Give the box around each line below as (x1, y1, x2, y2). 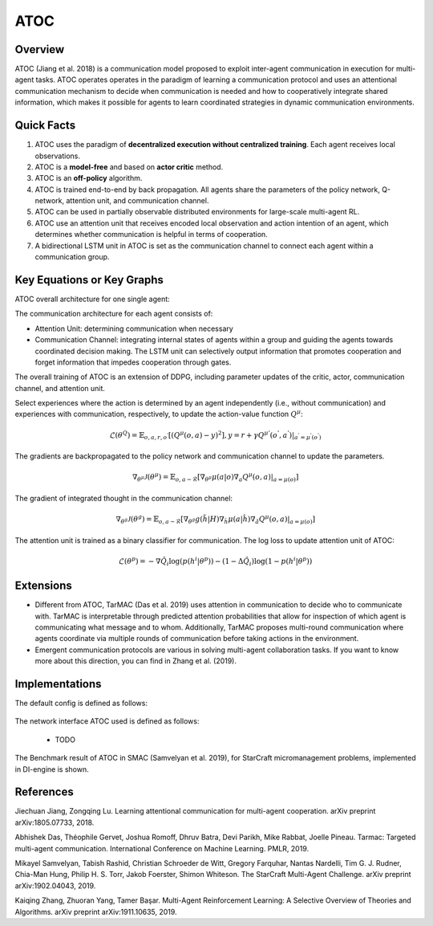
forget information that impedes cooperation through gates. (34, 357, 232, 367)
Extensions (14, 579, 72, 593)
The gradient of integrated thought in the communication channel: (14, 493, 233, 503)
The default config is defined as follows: (14, 698, 148, 708)
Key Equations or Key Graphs (14, 273, 164, 287)
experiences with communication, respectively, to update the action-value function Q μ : (14, 408, 304, 419)
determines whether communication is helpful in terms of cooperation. (34, 230, 268, 239)
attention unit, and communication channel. (65, 196, 209, 206)
